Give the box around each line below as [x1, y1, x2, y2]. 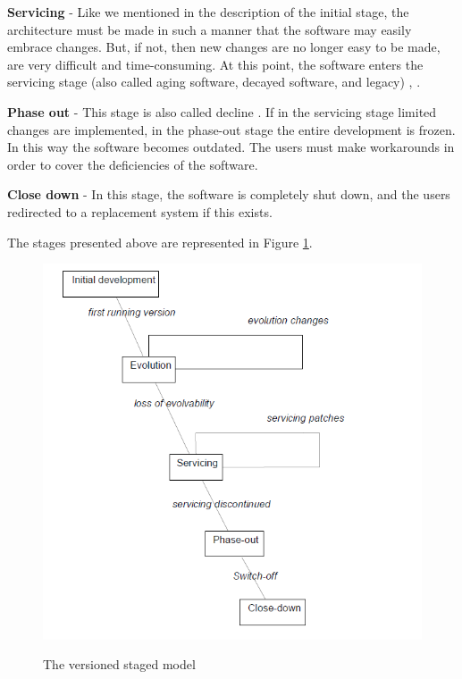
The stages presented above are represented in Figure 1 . [7, 232, 313, 251]
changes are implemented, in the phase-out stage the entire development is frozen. [7, 120, 456, 138]
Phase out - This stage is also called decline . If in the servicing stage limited [7, 102, 437, 121]
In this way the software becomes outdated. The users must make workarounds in [7, 138, 455, 156]
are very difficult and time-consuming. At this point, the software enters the [7, 54, 424, 73]
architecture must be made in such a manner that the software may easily [7, 20, 412, 38]
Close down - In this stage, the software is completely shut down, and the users [7, 185, 450, 204]
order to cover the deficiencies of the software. [7, 155, 258, 173]
